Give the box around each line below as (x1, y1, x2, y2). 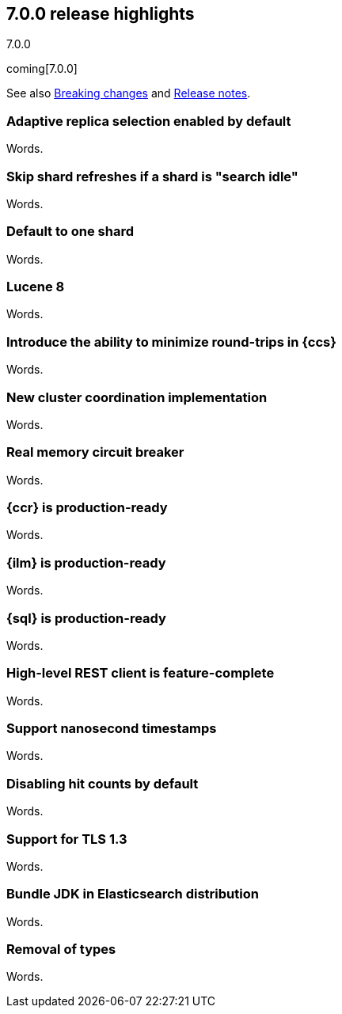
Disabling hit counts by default (6, 775, 199, 792)
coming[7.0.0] (6, 62, 78, 76)
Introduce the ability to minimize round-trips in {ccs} (6, 333, 336, 350)
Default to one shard (6, 223, 134, 240)
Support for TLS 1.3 (6, 830, 127, 847)
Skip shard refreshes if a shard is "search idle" (6, 168, 298, 184)
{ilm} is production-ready (6, 554, 166, 571)
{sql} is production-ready (6, 610, 166, 626)
